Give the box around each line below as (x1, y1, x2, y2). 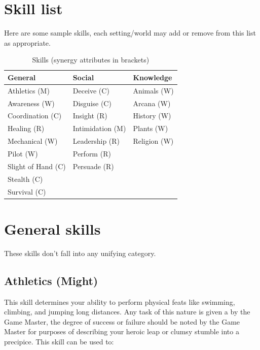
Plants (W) (133, 123, 168, 134)
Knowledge (133, 72, 172, 82)
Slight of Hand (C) (8, 161, 66, 171)
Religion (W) (133, 136, 174, 146)
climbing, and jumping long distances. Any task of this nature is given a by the (4, 306, 250, 317)
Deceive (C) (72, 85, 109, 96)
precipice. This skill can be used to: (4, 336, 114, 346)
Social (72, 72, 94, 82)
